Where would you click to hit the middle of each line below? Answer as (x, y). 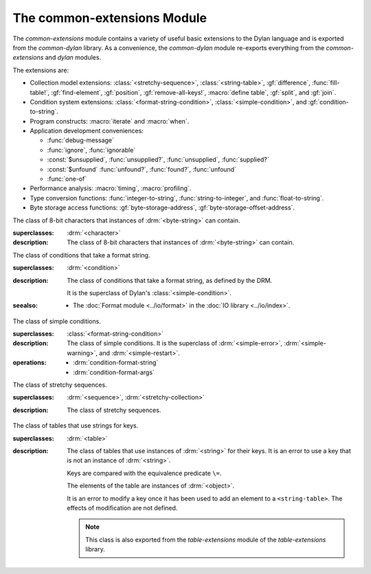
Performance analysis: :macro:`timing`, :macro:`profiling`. (111, 188)
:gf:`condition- (329, 102)
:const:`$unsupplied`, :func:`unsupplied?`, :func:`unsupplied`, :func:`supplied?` (158, 160)
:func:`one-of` (67, 179)
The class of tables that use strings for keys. (76, 426)
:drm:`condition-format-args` (114, 372)
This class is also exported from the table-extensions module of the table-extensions (206, 540)
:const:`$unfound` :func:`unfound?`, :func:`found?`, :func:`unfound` (142, 169)
